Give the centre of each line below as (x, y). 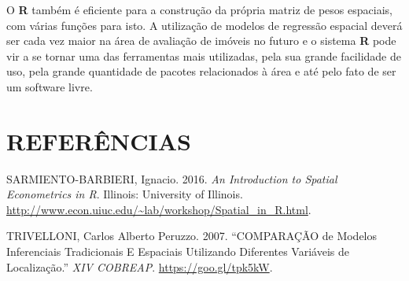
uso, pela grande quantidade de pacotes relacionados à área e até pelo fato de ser (201, 71)
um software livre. (50, 86)
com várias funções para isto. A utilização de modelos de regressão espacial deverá (204, 25)
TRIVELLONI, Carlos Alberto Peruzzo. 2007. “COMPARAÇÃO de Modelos (192, 236)
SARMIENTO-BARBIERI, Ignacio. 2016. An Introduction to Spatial (172, 178)
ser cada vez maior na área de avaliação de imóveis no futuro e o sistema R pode (201, 41)
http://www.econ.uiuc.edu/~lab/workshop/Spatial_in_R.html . (159, 209)
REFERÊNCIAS (99, 140)
